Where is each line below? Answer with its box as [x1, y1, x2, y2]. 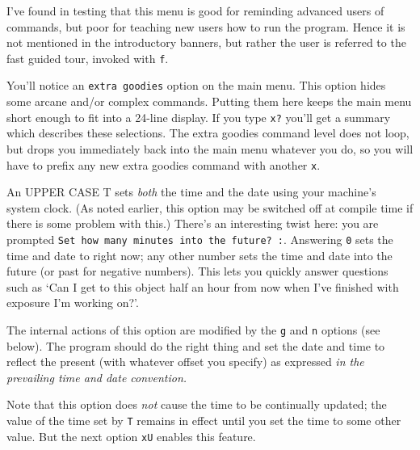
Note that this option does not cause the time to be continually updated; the [6, 396, 387, 413]
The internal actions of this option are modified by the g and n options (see [6, 322, 380, 338]
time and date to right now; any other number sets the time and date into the [6, 246, 393, 263]
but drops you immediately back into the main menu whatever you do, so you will [6, 140, 414, 157]
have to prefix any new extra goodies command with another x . [6, 156, 321, 173]
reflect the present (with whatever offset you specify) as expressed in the [6, 353, 364, 370]
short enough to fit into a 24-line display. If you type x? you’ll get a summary [6, 108, 391, 125]
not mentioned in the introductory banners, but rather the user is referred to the [6, 34, 406, 51]
